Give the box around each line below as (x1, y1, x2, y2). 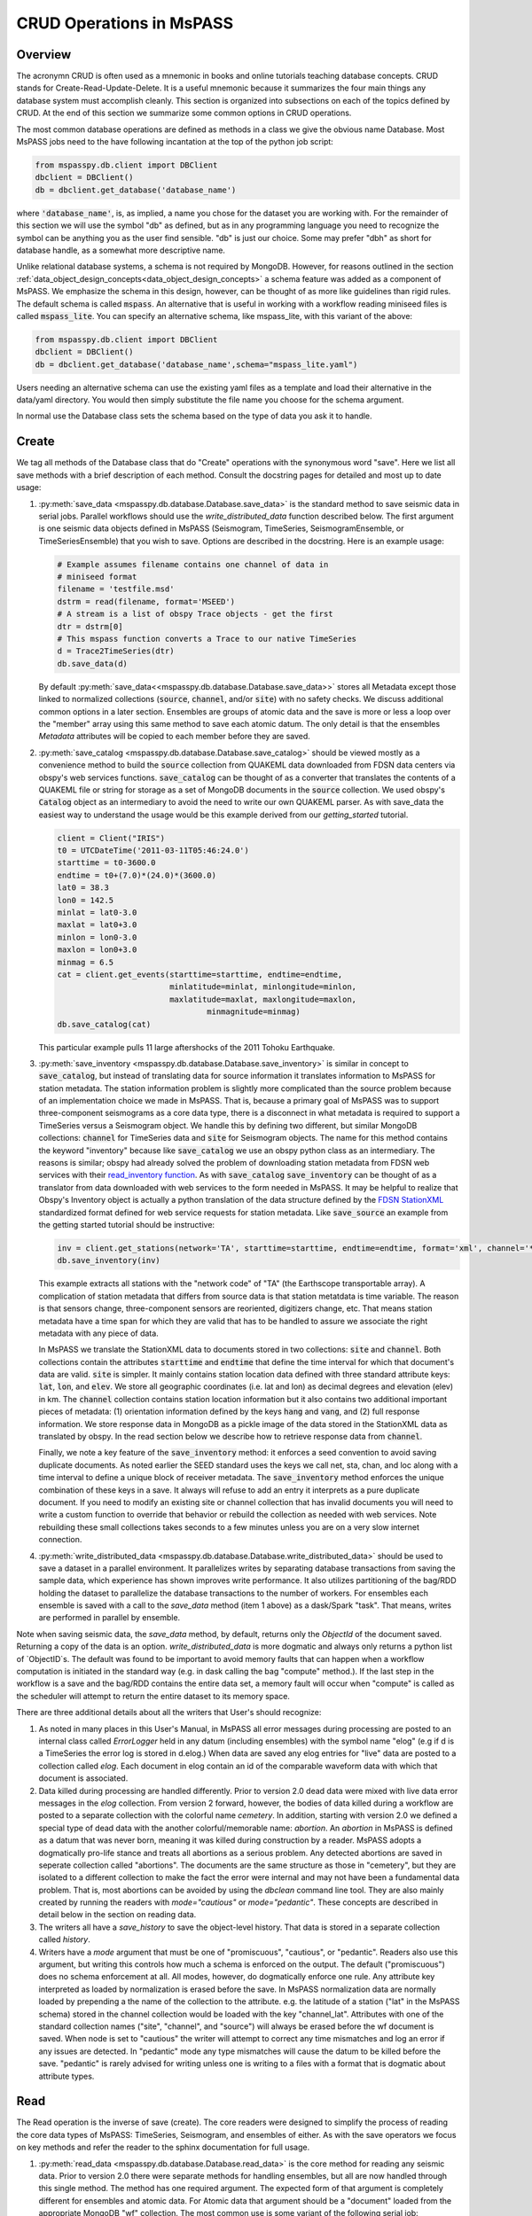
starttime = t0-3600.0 (57, 858, 156, 868)
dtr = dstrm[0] (57, 621, 123, 631)
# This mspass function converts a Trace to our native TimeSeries (57, 634, 357, 644)
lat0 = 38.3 (57, 883, 110, 893)
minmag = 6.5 (57, 957, 114, 967)
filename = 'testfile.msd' (57, 584, 175, 594)
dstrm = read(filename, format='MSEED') (57, 597, 235, 606)
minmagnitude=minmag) (207, 1007, 301, 1017)
